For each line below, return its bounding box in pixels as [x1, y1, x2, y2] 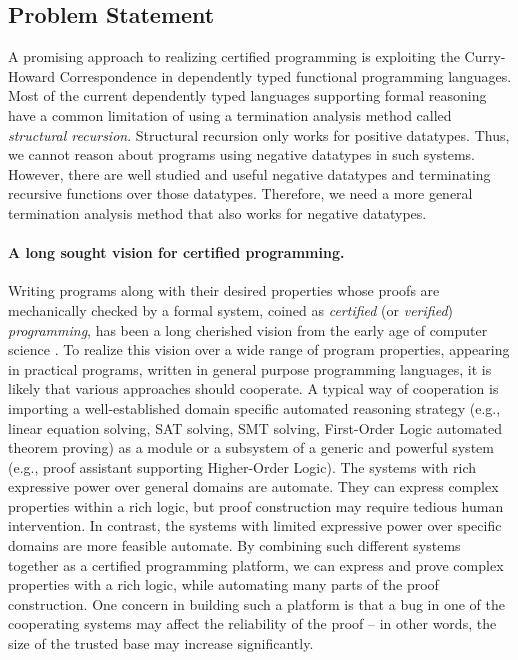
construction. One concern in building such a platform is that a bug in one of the [8, 593, 505, 614]
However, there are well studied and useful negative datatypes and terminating [8, 163, 491, 184]
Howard [8, 65, 56, 86]
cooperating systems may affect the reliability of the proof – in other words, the [8, 613, 497, 634]
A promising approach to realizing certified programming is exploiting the [8, 46, 460, 67]
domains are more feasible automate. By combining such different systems [8, 535, 461, 556]
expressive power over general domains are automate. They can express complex [8, 476, 499, 497]
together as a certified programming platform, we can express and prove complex [8, 554, 504, 575]
